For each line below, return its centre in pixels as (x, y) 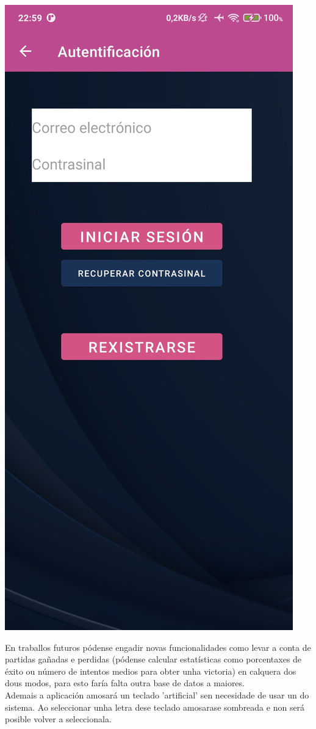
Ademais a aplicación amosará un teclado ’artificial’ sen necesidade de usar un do (157, 695)
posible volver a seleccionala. (58, 719)
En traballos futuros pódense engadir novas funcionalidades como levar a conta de (158, 647)
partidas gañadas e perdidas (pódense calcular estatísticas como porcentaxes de (153, 659)
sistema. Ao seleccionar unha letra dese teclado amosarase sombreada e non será (155, 707)
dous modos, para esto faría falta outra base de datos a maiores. (125, 683)
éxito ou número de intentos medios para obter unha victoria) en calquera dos (151, 671)
